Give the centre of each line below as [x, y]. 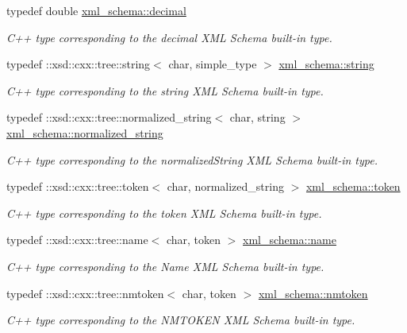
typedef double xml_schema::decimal [96, 10]
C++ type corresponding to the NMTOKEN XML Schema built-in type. [181, 320]
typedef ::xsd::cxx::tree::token [78, 186]
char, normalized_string [225, 186]
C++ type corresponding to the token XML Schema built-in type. [164, 213]
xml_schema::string [326, 64]
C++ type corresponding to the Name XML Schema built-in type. [165, 266]
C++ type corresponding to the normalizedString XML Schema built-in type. [192, 159]
